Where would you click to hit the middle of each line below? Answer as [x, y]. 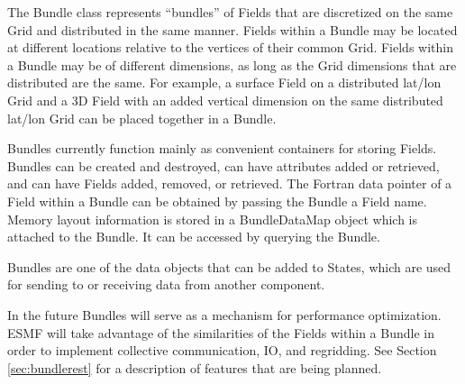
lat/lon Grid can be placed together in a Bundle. [142, 118]
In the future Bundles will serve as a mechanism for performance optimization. [224, 314]
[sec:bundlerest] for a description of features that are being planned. [195, 367]
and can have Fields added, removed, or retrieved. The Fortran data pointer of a [230, 183]
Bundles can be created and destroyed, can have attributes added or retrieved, [223, 165]
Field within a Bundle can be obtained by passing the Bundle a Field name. [217, 201]
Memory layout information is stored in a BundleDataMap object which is [212, 219]
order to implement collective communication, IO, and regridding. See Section [222, 350]
